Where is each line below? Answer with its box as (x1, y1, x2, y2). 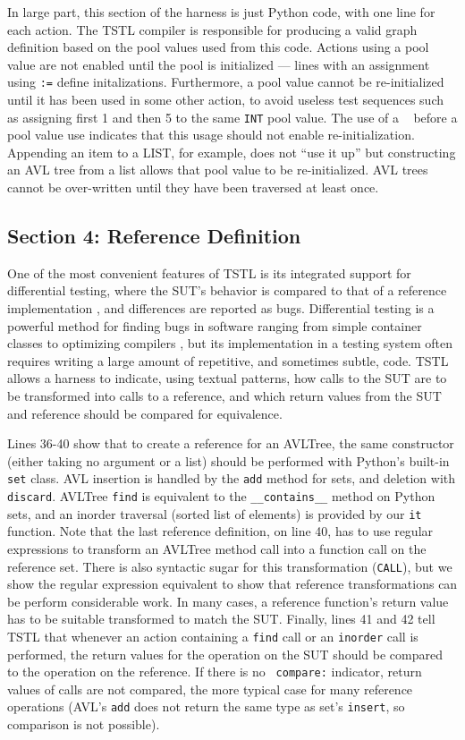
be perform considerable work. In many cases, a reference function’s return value (7, 591, 449, 610)
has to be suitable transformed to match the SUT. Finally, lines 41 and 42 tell (7, 609, 435, 628)
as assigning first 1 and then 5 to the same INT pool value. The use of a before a (7, 107, 458, 126)
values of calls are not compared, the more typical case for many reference (7, 679, 413, 698)
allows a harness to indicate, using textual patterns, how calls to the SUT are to (7, 369, 447, 387)
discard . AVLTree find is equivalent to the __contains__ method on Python (7, 487, 435, 506)
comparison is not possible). (7, 715, 160, 734)
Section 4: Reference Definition (7, 222, 301, 250)
